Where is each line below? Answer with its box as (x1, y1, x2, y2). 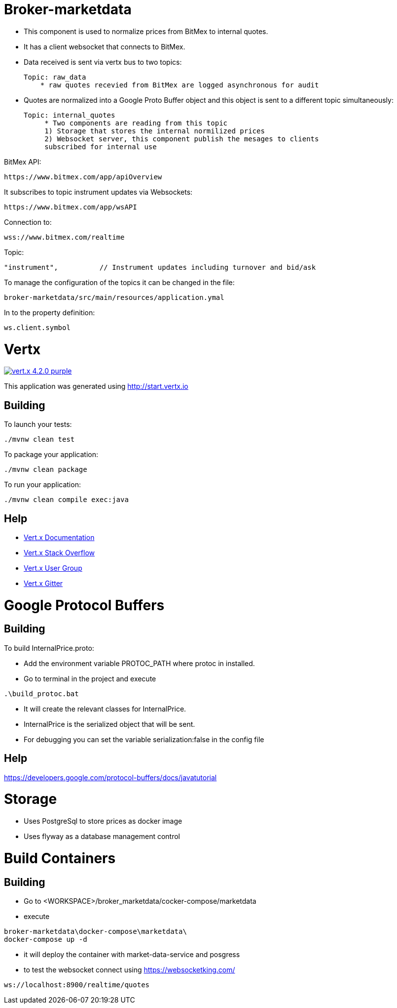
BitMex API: (4, 157, 41, 166)
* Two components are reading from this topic (44, 119, 228, 127)
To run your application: (4, 480, 81, 489)
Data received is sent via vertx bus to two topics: (24, 57, 182, 66)
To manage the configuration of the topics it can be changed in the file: (4, 278, 235, 287)
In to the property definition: (4, 308, 95, 317)
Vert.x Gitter (24, 579, 63, 588)
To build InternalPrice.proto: (4, 643, 94, 652)
